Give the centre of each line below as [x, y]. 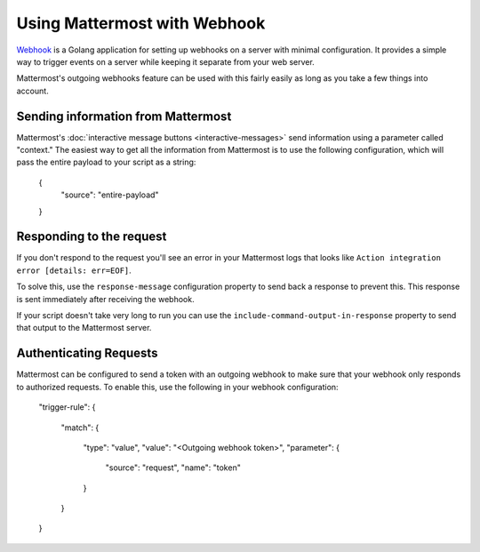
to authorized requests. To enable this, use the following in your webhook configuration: [177, 387]
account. [32, 91]
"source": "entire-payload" [110, 195]
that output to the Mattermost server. [84, 328]
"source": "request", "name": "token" [173, 468]
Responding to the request [92, 237]
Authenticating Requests [87, 353]
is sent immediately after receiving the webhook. [105, 299]
